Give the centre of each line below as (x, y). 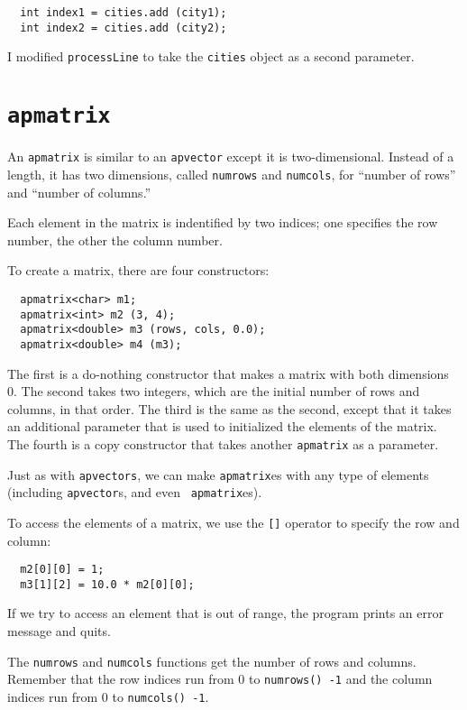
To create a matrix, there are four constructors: (138, 270)
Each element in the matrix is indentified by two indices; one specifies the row (223, 222)
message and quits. (59, 631)
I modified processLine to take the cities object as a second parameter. (211, 56)
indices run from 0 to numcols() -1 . (108, 696)
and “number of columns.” (79, 192)
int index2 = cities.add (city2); (124, 28)
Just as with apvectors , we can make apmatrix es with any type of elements (218, 474)
